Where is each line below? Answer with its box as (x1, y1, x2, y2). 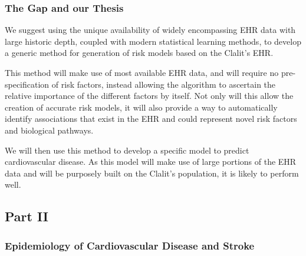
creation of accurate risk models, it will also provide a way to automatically (5, 101, 278, 113)
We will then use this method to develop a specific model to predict (5, 144, 249, 156)
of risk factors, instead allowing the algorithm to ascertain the (51, 78, 276, 90)
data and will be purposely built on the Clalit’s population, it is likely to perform (5, 167, 299, 179)
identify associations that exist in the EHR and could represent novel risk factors (5, 112, 297, 125)
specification (5, 78, 50, 90)
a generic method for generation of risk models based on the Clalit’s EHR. (5, 46, 274, 59)
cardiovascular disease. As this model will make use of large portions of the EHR (5, 155, 297, 168)
